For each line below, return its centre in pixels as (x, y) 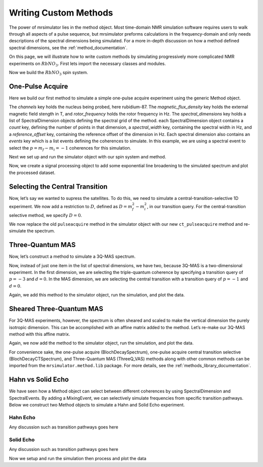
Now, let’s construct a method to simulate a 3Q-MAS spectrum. (72, 256)
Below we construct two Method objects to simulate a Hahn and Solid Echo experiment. (97, 405)
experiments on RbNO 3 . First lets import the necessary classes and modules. (87, 64)
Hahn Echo (22, 417)
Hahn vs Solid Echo (39, 379)
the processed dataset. (32, 173)
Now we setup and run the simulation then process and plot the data (78, 458)
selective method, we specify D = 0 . (46, 215)
